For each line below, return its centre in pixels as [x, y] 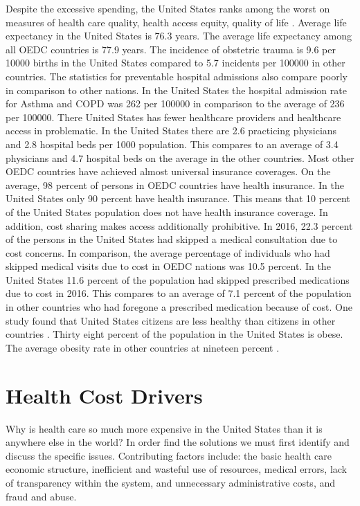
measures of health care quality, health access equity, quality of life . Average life [176, 22]
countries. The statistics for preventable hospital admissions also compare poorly [177, 76]
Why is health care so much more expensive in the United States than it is [164, 428]
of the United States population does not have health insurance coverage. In [167, 211]
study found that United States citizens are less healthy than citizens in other [171, 320]
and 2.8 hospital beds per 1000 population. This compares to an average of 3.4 [172, 144]
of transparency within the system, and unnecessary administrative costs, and [170, 482]
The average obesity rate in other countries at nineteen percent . [143, 347]
